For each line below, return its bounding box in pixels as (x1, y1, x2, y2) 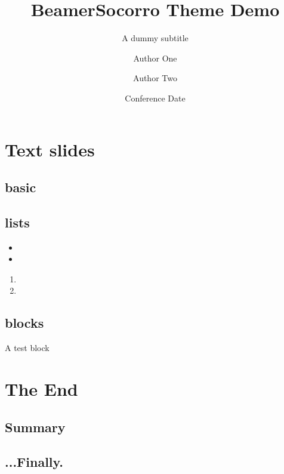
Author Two (133, 72, 177, 84)
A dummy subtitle (122, 32, 189, 44)
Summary (5, 417, 66, 436)
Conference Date (125, 91, 186, 104)
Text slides (5, 137, 95, 161)
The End (5, 377, 78, 401)
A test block (5, 341, 50, 354)
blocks (5, 313, 44, 332)
